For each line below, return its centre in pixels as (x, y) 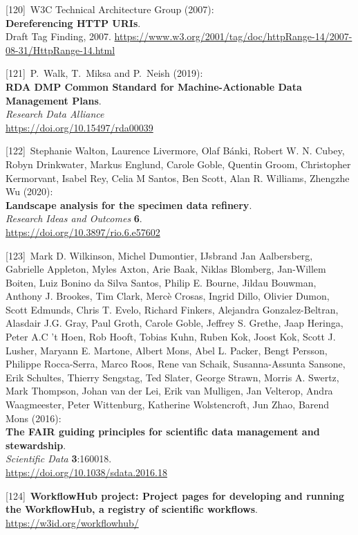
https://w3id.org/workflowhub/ (72, 522)
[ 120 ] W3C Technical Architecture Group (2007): (110, 9)
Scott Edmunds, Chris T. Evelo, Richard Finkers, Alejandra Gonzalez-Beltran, (172, 309)
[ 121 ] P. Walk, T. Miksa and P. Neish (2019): (104, 73)
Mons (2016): (34, 418)
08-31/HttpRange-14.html (60, 49)
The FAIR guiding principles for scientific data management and (163, 432)
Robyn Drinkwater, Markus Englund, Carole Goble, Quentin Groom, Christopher (178, 164)
